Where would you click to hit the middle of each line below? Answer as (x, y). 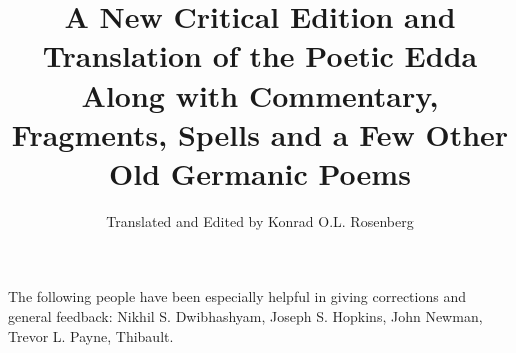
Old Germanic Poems (260, 172)
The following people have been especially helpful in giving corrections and (237, 296)
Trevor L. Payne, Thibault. (91, 335)
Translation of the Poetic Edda (260, 55)
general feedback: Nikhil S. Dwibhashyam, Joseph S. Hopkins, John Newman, (245, 316)
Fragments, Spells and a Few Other (260, 133)
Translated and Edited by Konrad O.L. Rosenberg (260, 220)
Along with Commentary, (260, 94)
